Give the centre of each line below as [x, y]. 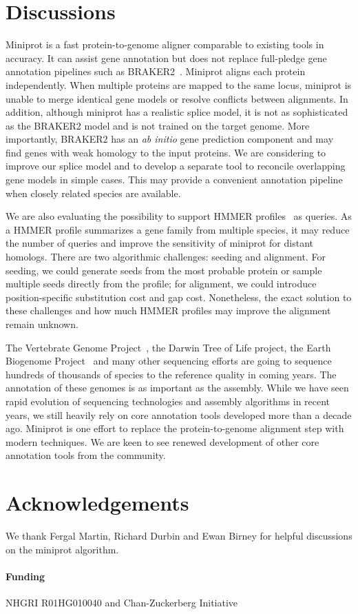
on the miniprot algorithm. [62, 549]
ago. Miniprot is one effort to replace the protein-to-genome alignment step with [175, 428]
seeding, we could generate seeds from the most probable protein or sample [164, 270]
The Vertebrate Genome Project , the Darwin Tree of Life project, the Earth [168, 347]
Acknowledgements [97, 503]
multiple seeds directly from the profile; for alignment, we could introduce [161, 284]
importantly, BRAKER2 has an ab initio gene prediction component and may [170, 139]
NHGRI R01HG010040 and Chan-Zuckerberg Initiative [122, 603]
